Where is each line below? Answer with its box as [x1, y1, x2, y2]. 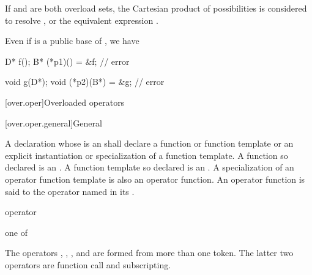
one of [5, 226, 28, 238]
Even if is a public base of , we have [5, 34, 139, 47]
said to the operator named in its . [5, 185, 135, 197]
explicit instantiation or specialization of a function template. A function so [5, 148, 288, 161]
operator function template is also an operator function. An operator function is [5, 172, 305, 185]
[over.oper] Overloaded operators [5, 95, 125, 108]
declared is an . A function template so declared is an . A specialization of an [5, 161, 294, 174]
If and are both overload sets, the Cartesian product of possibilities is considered [5, 2, 307, 14]
